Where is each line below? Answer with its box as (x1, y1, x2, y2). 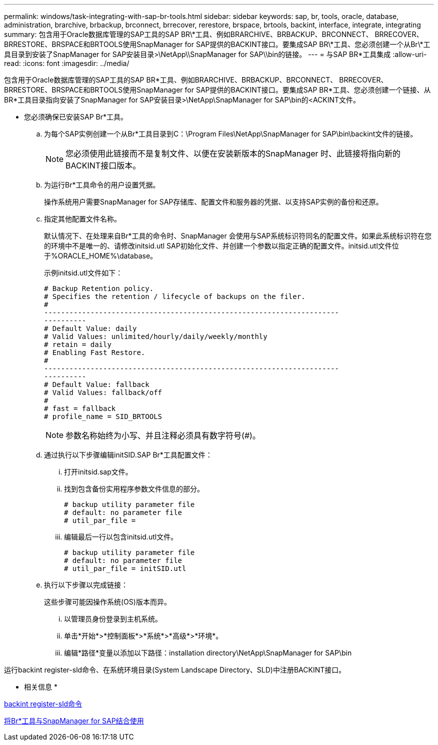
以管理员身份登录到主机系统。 (64, 614, 162, 623)
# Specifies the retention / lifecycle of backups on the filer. (44, 292, 305, 300)
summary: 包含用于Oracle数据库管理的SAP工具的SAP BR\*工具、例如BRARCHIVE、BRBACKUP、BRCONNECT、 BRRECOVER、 (4, 30, 423, 38)
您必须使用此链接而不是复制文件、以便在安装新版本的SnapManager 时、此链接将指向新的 (65, 148, 401, 158)
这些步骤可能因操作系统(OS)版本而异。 (44, 597, 171, 606)
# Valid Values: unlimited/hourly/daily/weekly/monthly (44, 332, 267, 340)
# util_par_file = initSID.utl (64, 564, 186, 572)
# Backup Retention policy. (44, 284, 154, 292)
